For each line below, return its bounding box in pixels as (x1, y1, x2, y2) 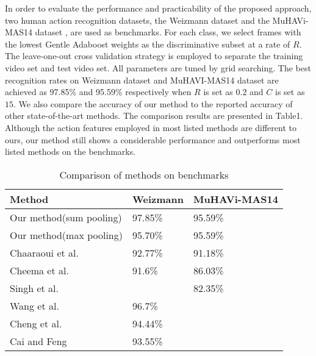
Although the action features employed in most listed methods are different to (5, 121, 296, 133)
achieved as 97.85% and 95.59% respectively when (5, 85, 192, 98)
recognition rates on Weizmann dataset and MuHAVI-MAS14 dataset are (5, 73, 279, 86)
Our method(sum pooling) (10, 210, 122, 224)
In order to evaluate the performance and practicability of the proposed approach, (5, 2, 312, 14)
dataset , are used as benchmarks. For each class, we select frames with (35, 26, 301, 38)
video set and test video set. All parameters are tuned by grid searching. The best (5, 61, 311, 74)
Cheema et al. (10, 263, 69, 277)
